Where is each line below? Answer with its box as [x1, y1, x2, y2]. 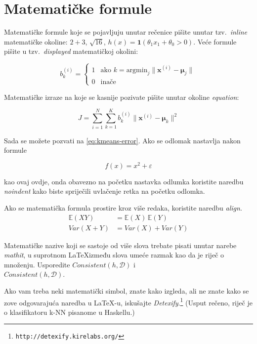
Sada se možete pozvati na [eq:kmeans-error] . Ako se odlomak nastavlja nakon [4, 135, 241, 145]
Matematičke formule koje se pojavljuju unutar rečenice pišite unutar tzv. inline [4, 27, 248, 37]
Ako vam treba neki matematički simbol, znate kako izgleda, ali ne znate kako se [4, 285, 249, 296]
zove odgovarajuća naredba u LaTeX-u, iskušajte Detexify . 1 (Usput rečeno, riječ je [4, 296, 253, 307]
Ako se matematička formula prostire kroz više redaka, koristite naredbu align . [4, 202, 242, 213]
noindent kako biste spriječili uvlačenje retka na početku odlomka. [4, 186, 205, 196]
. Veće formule [193, 36, 237, 46]
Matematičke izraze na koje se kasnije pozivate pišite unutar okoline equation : [4, 91, 239, 102]
